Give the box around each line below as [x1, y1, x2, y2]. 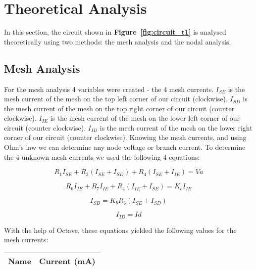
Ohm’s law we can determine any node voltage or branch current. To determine [4, 142, 246, 152]
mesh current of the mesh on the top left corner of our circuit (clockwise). [4, 93, 228, 104]
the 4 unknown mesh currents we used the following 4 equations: [4, 151, 200, 162]
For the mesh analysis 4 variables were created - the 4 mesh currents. [4, 84, 214, 94]
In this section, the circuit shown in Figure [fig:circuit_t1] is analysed [4, 27, 226, 37]
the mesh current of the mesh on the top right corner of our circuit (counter [4, 103, 235, 113]
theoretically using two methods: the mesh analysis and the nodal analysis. [4, 36, 231, 46]
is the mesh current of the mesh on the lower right [100, 122, 253, 133]
